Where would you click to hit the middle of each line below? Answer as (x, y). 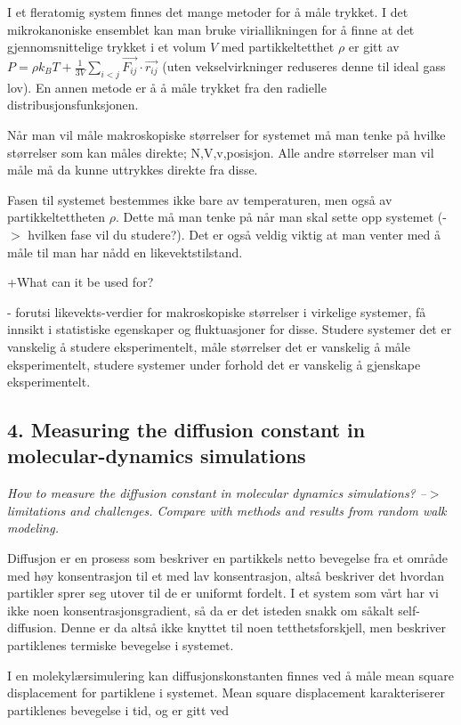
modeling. (33, 528)
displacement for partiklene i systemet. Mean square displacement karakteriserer (226, 692)
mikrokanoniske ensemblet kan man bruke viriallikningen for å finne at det (211, 29)
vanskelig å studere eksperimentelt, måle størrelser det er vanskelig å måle (209, 346)
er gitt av (374, 47)
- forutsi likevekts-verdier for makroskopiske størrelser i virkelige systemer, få (217, 311)
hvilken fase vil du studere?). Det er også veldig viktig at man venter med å (234, 234)
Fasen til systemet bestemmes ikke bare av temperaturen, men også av (200, 199)
